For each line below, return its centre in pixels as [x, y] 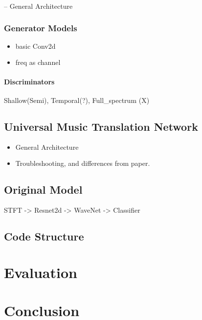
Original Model [43, 190]
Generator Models [41, 28]
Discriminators [29, 81]
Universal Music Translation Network [101, 126]
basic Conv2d [35, 46]
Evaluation [41, 272]
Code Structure [44, 236]
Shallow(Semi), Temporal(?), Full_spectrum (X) [77, 100]
